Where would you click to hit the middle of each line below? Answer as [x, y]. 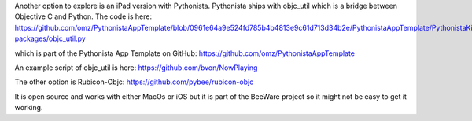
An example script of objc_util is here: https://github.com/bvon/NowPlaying [136, 68]
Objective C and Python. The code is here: [83, 16]
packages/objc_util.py [50, 38]
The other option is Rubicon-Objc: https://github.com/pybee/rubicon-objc [134, 82]
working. [29, 108]
